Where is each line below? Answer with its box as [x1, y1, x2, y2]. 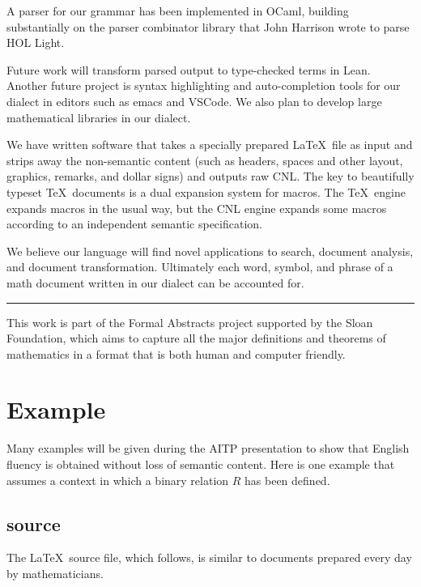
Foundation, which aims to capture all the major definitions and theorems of [6, 330, 386, 347]
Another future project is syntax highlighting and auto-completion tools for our [6, 77, 401, 94]
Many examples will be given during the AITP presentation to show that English [6, 440, 410, 457]
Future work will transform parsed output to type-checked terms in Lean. [6, 61, 371, 78]
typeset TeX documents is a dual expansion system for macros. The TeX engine [6, 183, 406, 200]
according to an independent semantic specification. [6, 215, 262, 232]
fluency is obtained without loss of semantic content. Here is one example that [6, 456, 395, 472]
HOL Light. [6, 34, 65, 51]
